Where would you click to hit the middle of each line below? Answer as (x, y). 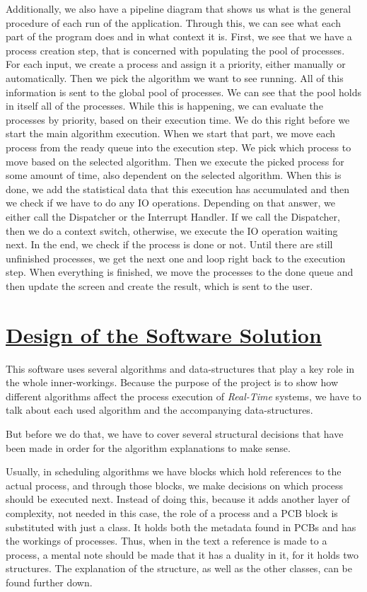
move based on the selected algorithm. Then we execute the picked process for (175, 161)
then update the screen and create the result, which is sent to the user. (159, 285)
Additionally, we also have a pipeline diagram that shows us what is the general (179, 8)
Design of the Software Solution (164, 334)
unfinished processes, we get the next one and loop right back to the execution (176, 258)
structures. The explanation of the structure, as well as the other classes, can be (179, 568)
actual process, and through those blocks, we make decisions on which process (175, 485)
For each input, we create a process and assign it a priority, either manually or (176, 64)
